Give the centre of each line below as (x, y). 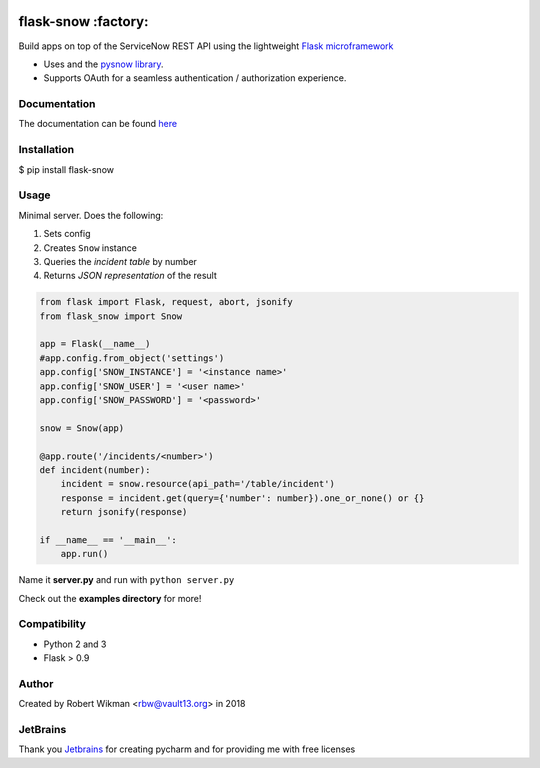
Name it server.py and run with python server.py (126, 580)
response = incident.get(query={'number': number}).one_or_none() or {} (242, 498)
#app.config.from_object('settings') (132, 358)
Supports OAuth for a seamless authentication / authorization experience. (195, 78)
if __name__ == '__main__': (108, 539)
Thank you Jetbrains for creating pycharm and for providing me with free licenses (187, 749)
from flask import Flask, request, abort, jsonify (166, 302)
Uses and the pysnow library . (103, 64)
